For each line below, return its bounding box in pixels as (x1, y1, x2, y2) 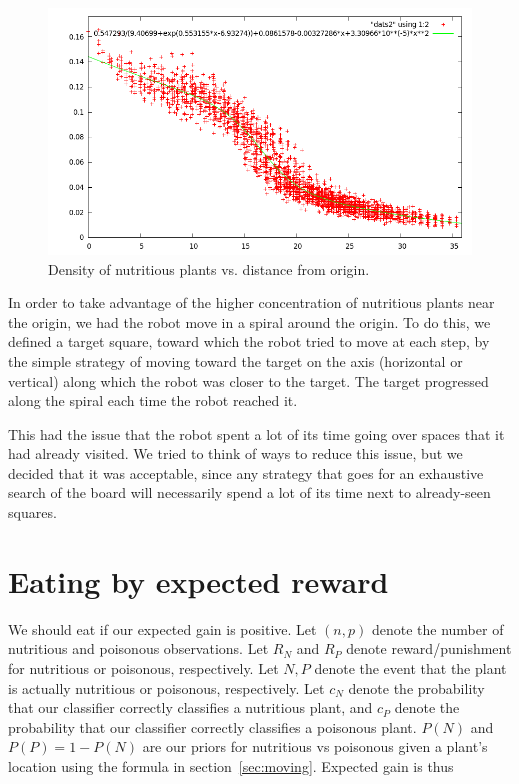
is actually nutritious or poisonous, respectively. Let (8, 677, 325, 698)
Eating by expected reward (8, 560, 389, 601)
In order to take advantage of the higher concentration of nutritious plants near (8, 292, 495, 313)
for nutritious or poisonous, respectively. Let (8, 657, 279, 678)
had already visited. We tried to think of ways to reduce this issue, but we (8, 443, 463, 464)
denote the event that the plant (314, 657, 507, 678)
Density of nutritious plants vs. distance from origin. (48, 258, 370, 279)
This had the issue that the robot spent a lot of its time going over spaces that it (8, 423, 505, 444)
